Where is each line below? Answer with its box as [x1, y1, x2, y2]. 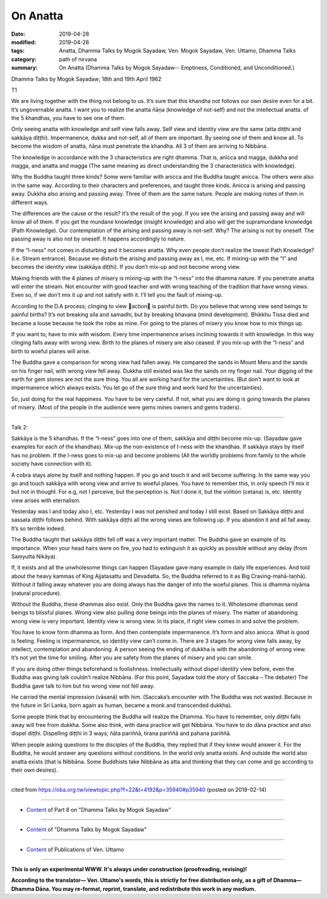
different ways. [11, 199, 48, 206]
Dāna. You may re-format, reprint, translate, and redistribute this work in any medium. [35, 885, 257, 892]
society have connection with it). [11, 460, 93, 468]
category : [11, 55, 37, 63]
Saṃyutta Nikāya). [11, 553, 58, 560]
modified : [11, 38, 36, 45]
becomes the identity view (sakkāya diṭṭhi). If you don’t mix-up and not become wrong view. [11, 264, 241, 271]
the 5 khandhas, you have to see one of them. [11, 114, 126, 122]
